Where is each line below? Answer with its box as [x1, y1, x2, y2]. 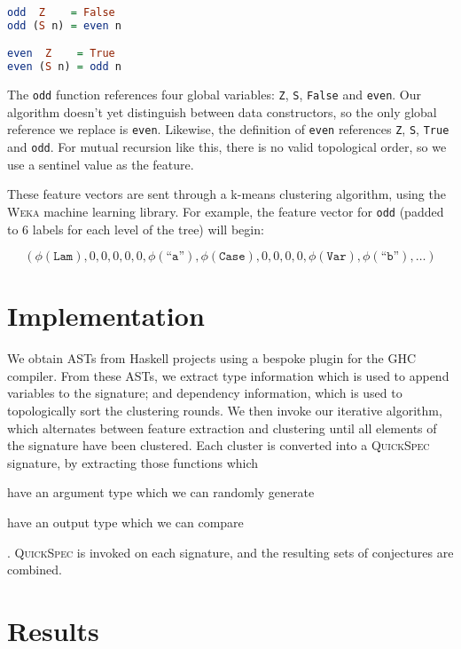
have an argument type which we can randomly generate [7, 483, 315, 502]
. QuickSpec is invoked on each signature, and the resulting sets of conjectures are [7, 542, 454, 561]
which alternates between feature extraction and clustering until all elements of [7, 418, 437, 437]
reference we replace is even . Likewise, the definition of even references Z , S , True [7, 120, 449, 139]
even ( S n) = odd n [7, 60, 121, 74]
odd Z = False [7, 6, 115, 19]
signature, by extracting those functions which [7, 453, 259, 471]
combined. [7, 560, 62, 579]
